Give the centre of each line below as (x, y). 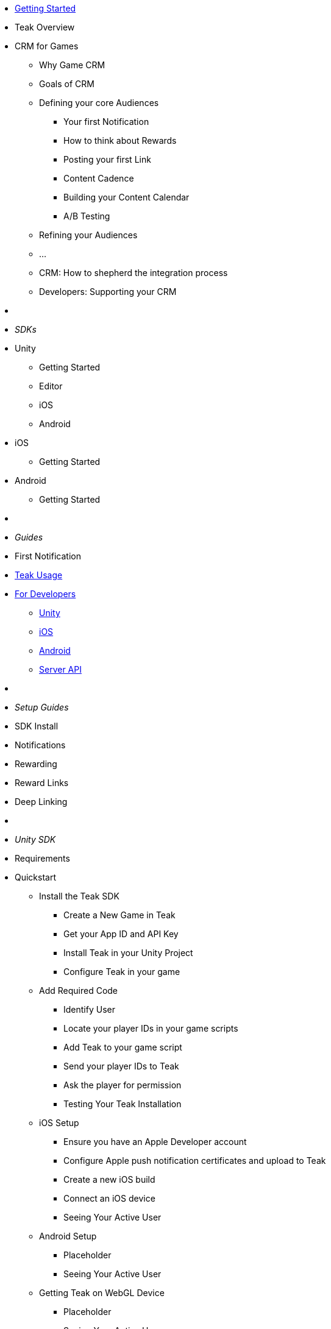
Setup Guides (42, 707)
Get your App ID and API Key (121, 934)
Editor (51, 386)
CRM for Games (47, 46)
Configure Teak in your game (122, 972)
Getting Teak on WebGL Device (102, 1293)
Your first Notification (106, 122)
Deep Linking (41, 802)
